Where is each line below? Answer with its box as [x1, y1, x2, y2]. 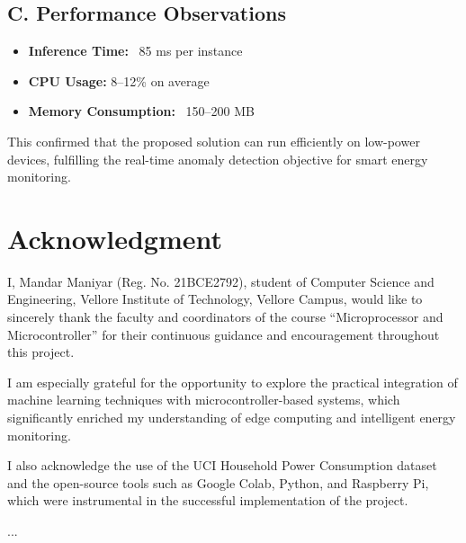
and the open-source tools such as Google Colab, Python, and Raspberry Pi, [7, 473, 429, 492]
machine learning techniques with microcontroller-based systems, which [7, 390, 400, 409]
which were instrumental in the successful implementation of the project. [7, 491, 408, 510]
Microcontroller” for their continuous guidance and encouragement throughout [7, 325, 440, 343]
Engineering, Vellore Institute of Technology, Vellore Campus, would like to [7, 289, 423, 308]
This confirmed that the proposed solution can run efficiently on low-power [7, 131, 420, 150]
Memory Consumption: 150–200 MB [28, 102, 255, 120]
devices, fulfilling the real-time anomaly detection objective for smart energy [7, 149, 428, 168]
